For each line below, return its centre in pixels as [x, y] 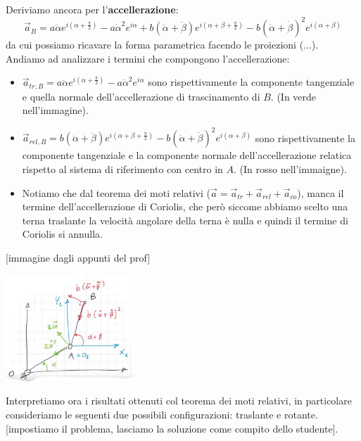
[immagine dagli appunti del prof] [78, 257]
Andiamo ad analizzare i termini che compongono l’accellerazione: [148, 58]
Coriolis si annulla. [62, 234]
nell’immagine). [55, 110]
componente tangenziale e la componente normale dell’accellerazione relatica [187, 155]
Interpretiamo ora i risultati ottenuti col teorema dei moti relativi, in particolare [179, 401]
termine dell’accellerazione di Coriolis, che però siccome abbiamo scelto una [185, 206]
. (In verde [293, 96]
